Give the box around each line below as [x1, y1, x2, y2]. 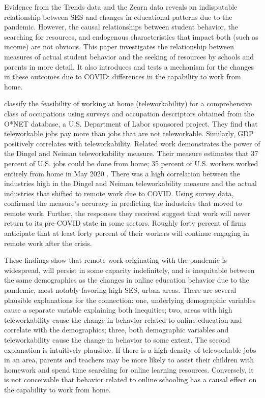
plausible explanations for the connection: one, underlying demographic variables [4, 294, 256, 305]
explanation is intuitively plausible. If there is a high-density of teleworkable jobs [4, 344, 256, 355]
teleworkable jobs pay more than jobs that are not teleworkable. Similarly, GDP [4, 128, 254, 139]
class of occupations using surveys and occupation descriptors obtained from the [4, 108, 254, 118]
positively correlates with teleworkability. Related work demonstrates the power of [4, 138, 260, 148]
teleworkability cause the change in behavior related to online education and [4, 314, 242, 325]
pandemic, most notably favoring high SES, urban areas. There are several [4, 285, 237, 295]
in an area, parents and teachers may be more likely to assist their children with [4, 354, 254, 365]
